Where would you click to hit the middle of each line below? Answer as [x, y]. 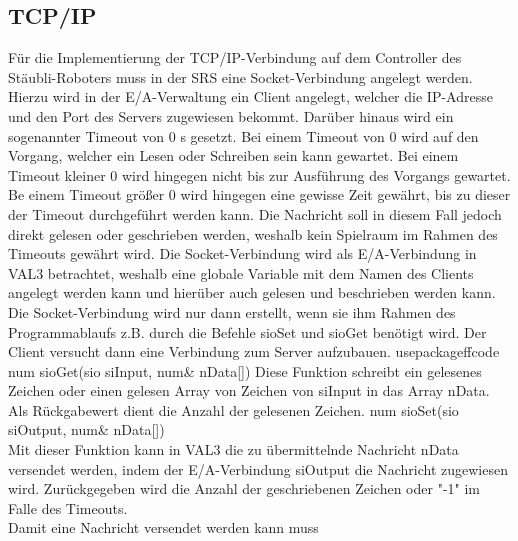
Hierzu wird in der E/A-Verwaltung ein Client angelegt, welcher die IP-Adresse [250, 96]
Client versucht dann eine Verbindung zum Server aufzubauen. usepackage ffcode [254, 351]
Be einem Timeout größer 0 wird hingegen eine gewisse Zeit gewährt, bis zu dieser [259, 194]
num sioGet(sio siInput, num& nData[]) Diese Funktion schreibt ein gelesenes [245, 370]
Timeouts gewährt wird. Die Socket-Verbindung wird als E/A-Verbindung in [242, 253]
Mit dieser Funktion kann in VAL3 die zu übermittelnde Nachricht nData [233, 449]
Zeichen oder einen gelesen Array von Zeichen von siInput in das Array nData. [249, 390]
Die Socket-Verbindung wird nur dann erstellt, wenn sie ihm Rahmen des [232, 311]
